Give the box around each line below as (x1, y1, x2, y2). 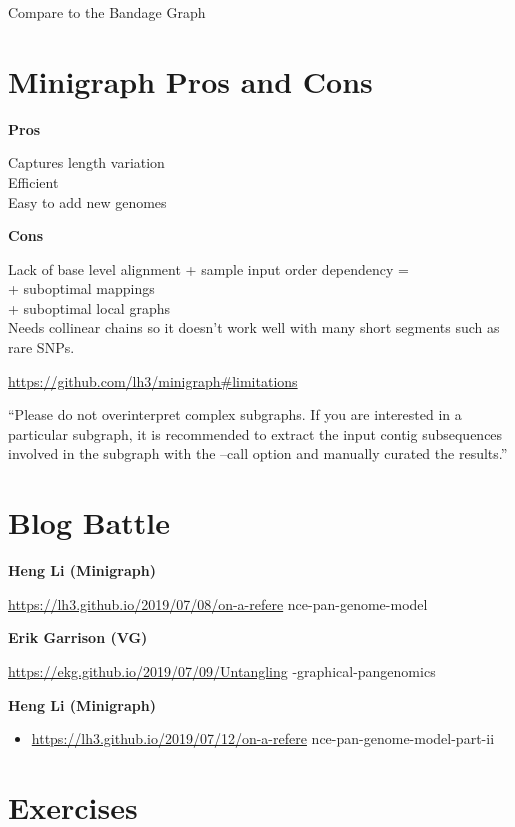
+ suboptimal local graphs (8, 297, 170, 318)
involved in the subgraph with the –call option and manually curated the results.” (8, 443, 508, 464)
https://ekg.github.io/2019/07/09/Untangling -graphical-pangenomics (8, 660, 436, 681)
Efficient (8, 171, 59, 192)
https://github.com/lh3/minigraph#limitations (8, 370, 298, 391)
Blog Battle (8, 502, 171, 543)
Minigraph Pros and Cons (8, 60, 373, 101)
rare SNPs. (8, 337, 75, 358)
